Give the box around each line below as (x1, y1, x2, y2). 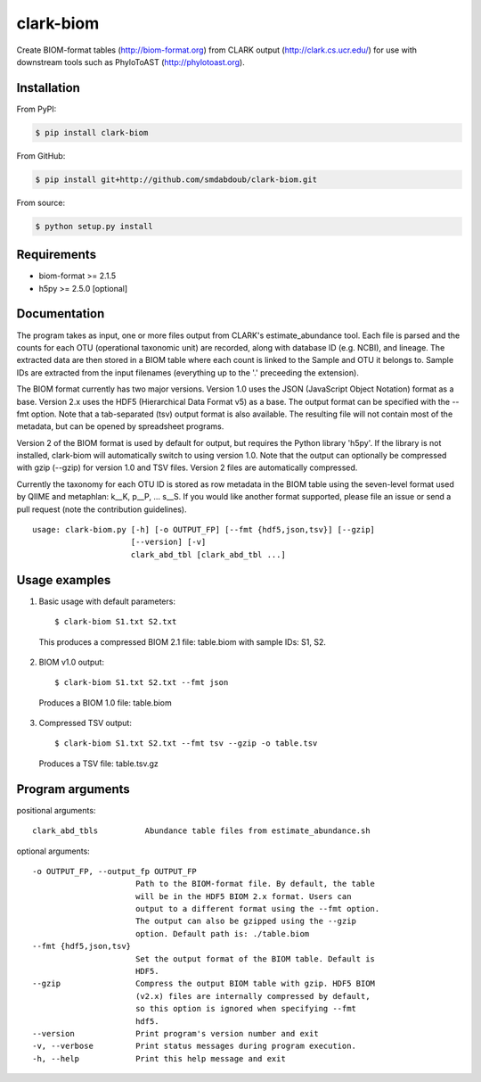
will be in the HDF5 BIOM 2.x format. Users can (135, 891, 352, 901)
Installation (16, 80, 80, 95)
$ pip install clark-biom (35, 128, 149, 137)
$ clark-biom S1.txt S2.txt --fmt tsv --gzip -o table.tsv (54, 739, 318, 748)
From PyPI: (16, 103, 57, 114)
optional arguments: (16, 846, 91, 856)
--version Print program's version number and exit (32, 1028, 320, 1038)
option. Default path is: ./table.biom (135, 929, 310, 938)
